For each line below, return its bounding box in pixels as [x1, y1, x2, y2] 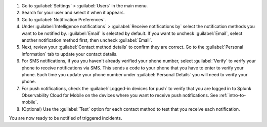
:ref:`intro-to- [219, 93, 246, 98]
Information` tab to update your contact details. [21, 51, 118, 57]
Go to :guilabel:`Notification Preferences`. [21, 16, 106, 22]
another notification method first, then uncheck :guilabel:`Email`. [21, 37, 153, 43]
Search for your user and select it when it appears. [21, 10, 125, 16]
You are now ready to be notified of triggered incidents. [9, 115, 122, 121]
